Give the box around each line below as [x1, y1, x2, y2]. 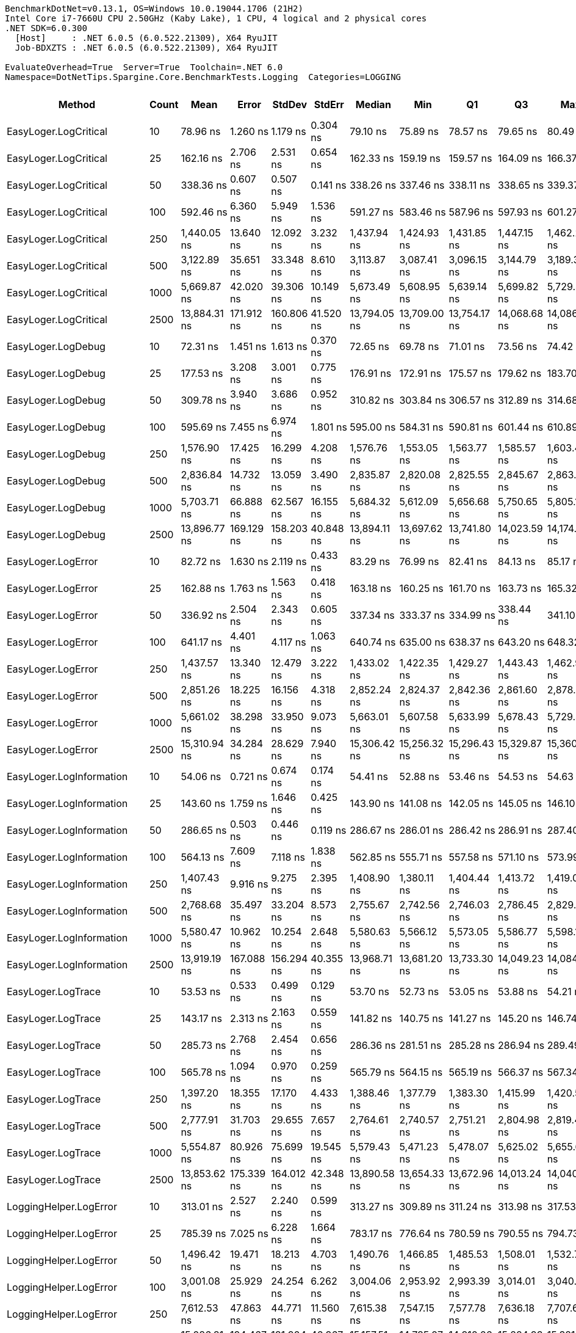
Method [58, 98, 96, 111]
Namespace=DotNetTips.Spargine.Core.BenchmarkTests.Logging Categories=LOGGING [5, 72, 401, 82]
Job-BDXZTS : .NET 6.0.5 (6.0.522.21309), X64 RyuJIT [15, 43, 278, 53]
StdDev [272, 98, 308, 111]
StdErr [314, 98, 344, 111]
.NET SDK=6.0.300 [5, 23, 87, 33]
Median [355, 98, 391, 111]
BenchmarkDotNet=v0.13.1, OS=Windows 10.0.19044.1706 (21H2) [5, 4, 303, 13]
